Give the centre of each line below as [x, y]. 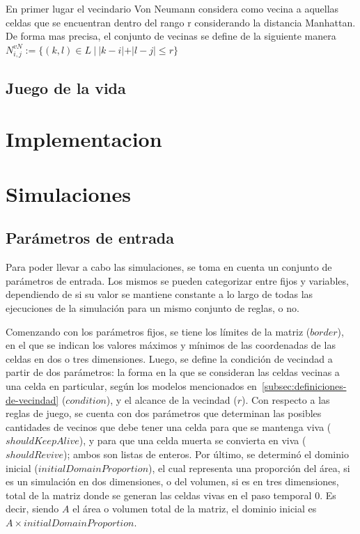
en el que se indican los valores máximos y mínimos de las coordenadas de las [171, 345]
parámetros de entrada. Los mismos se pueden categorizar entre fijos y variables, [177, 280]
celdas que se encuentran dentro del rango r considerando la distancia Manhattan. [181, 22]
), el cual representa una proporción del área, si [249, 468]
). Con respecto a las [285, 399]
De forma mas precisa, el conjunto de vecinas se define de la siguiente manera [171, 36]
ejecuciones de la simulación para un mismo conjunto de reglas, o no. [152, 308]
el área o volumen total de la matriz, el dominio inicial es [195, 509]
